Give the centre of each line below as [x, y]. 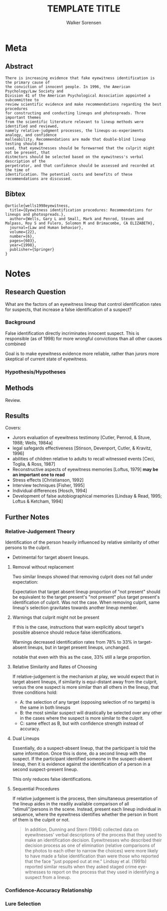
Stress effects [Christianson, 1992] [48, 480]
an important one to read [39, 475]
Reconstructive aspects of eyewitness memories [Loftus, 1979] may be [85, 470]
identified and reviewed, [32, 126]
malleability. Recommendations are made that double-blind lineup [76, 139]
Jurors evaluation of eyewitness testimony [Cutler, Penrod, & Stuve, [82, 437]
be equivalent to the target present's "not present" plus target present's [86, 597]
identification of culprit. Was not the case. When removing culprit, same [86, 602]
